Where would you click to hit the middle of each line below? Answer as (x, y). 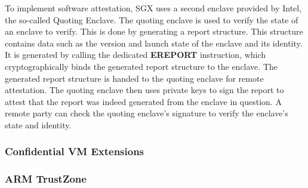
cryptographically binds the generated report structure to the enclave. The (141, 66)
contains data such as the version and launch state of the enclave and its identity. (154, 43)
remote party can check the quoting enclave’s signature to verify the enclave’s (147, 113)
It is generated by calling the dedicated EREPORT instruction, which (135, 55)
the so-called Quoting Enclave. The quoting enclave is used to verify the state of (152, 19)
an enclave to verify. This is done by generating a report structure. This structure (154, 31)
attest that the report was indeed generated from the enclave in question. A (143, 101)
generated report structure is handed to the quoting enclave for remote (134, 78)
